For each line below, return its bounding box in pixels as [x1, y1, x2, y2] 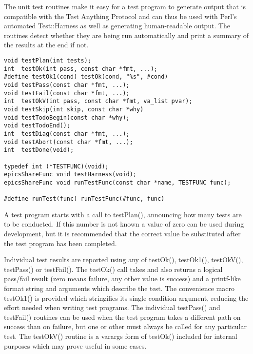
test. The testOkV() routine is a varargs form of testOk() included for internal [4, 331, 237, 341]
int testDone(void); [4, 146, 74, 154]
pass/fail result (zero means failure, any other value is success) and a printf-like [4, 273, 241, 284]
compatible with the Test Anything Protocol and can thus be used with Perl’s [4, 11, 237, 21]
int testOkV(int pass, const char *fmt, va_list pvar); [4, 98, 193, 105]
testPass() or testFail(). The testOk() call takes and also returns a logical [4, 264, 223, 274]
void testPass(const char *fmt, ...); [4, 81, 130, 88]
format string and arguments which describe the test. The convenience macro [4, 283, 234, 293]
